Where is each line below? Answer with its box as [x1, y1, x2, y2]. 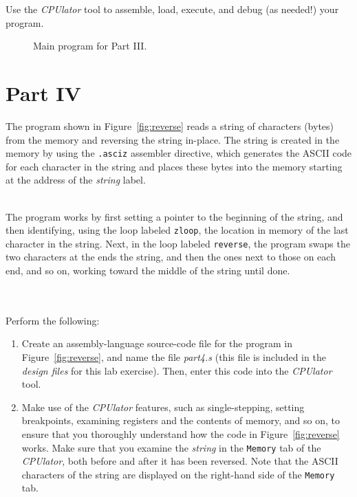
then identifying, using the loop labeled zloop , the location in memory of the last [6, 223, 349, 237]
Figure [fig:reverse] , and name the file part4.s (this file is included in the [21, 350, 326, 364]
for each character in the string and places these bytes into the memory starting [6, 159, 343, 173]
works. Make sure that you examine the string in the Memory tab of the [21, 440, 321, 454]
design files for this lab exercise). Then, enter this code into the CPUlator [21, 363, 332, 377]
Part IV [6, 78, 81, 107]
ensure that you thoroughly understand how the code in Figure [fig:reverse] [21, 426, 340, 441]
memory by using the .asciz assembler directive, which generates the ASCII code [6, 146, 352, 160]
